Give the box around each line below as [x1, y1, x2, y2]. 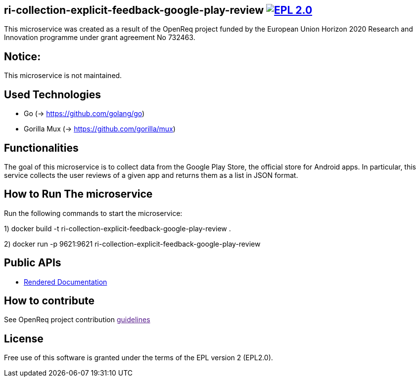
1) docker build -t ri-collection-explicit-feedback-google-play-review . [4, 224, 231, 233]
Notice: [4, 50, 41, 63]
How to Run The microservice [4, 188, 153, 201]
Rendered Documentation [24, 277, 107, 286]
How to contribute [4, 295, 95, 307]
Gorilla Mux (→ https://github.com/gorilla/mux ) [24, 125, 176, 133]
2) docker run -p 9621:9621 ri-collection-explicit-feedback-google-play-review [4, 239, 261, 248]
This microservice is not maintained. [4, 71, 122, 80]
